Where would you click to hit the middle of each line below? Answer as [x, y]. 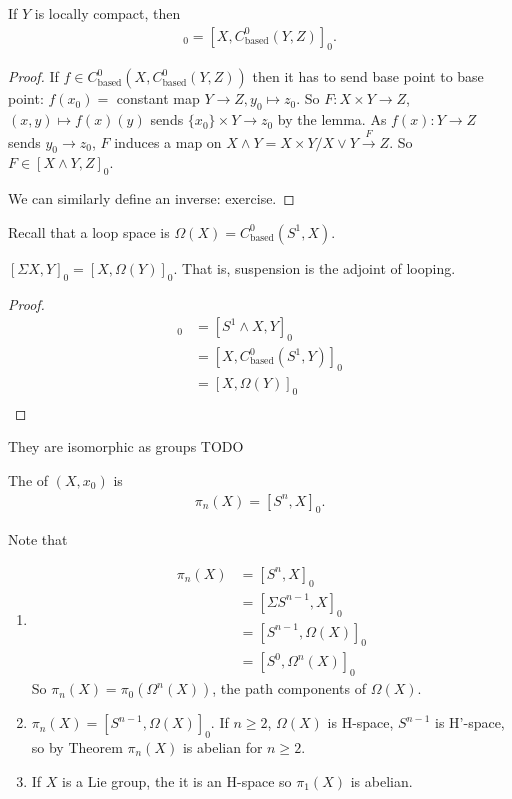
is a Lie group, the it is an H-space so [177, 780]
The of [28, 479]
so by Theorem [77, 747]
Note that [38, 539]
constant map [158, 98]
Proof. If [33, 76]
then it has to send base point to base [368, 76]
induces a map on [168, 141]
